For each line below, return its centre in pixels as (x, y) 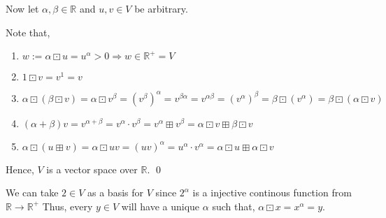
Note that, (28, 32)
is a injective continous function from (272, 192)
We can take (32, 192)
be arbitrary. (161, 8)
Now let (22, 8)
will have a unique (160, 206)
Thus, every (67, 206)
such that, (234, 206)
